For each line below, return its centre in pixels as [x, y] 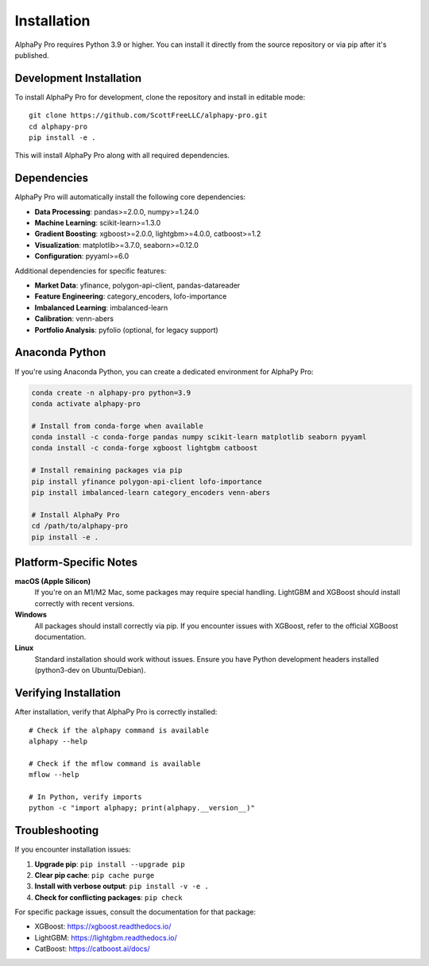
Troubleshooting [57, 831]
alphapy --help [58, 741]
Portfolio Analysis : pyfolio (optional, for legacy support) [126, 330]
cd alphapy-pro [58, 126]
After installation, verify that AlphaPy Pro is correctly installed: [116, 712]
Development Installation [78, 78]
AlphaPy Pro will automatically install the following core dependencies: [130, 197]
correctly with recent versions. [85, 603]
